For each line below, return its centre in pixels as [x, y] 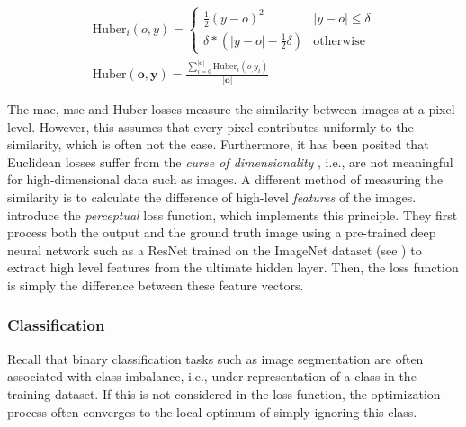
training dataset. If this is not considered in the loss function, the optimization [224, 393]
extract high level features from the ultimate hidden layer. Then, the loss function [233, 267]
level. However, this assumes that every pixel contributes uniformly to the [211, 126]
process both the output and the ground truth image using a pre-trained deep [222, 232]
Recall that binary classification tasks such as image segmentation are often [215, 358]
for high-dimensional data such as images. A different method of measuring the [225, 179]
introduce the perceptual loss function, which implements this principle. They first [233, 214]
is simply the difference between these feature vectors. [156, 285]
